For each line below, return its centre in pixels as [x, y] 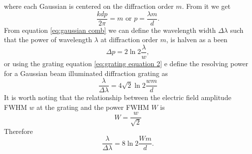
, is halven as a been [197, 39]
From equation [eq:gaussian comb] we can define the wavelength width [110, 30]
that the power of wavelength [48, 39]
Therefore [18, 131]
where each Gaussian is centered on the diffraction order [89, 6]
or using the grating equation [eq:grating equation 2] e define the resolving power [126, 63]
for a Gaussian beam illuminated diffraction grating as [86, 73]
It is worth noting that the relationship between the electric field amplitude [118, 97]
